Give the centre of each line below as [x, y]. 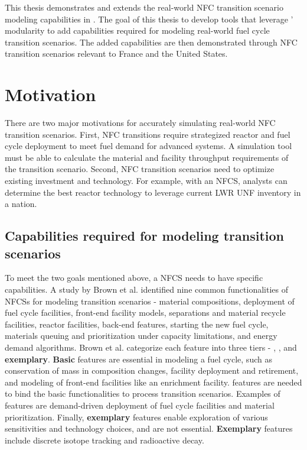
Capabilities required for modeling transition [145, 236]
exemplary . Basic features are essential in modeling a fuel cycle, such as [138, 359]
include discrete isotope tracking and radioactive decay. [104, 440]
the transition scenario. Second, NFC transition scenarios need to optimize [140, 169]
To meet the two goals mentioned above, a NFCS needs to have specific [134, 278]
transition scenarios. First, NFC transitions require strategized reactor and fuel [148, 134]
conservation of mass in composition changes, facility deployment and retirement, [152, 370]
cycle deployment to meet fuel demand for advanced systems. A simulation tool [148, 146]
